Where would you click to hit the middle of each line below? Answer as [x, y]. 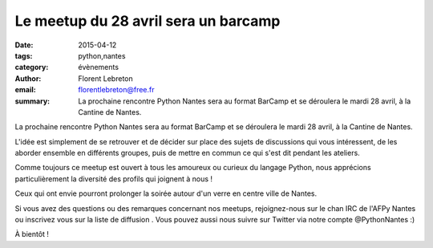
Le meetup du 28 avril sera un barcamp [148, 21]
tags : [24, 55]
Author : [28, 78]
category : [32, 67]
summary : [32, 101]
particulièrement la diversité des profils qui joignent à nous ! [113, 179]
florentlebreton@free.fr [117, 90]
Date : [24, 45]
